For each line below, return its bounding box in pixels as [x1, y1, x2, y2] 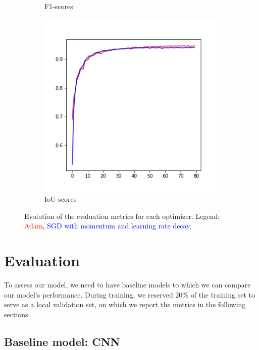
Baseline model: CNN [4, 333, 120, 349]
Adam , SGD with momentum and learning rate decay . [24, 220, 192, 231]
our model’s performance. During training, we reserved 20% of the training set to [4, 289, 255, 300]
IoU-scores [44, 194, 77, 204]
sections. [4, 309, 30, 319]
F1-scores [44, 1, 73, 11]
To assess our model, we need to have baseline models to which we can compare [4, 279, 251, 290]
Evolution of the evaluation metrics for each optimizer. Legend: [24, 210, 220, 221]
